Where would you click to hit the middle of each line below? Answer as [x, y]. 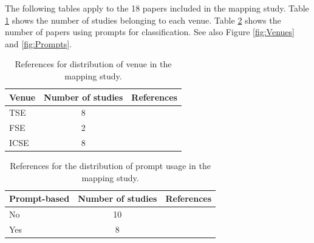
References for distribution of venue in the [93, 64]
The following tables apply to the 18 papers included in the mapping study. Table [157, 8]
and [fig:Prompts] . [39, 43]
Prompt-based [39, 198]
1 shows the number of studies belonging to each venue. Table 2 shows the [143, 20]
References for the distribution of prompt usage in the [110, 166]
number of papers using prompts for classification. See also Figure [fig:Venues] [150, 32]
